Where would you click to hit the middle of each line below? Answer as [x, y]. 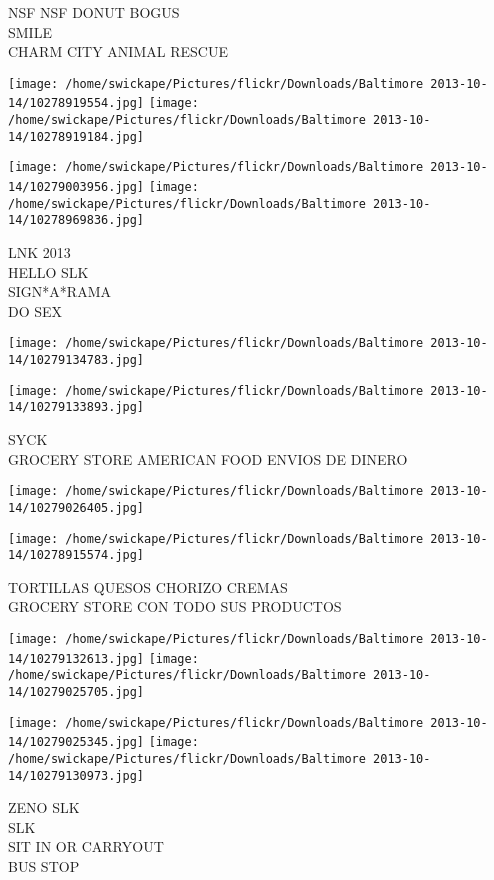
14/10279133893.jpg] [76, 407]
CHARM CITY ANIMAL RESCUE [118, 51]
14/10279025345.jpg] [76, 742]
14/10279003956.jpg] [76, 187]
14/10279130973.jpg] [76, 775]
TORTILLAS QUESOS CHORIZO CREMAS [148, 586]
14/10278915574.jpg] [76, 555]
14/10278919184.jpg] [76, 136]
